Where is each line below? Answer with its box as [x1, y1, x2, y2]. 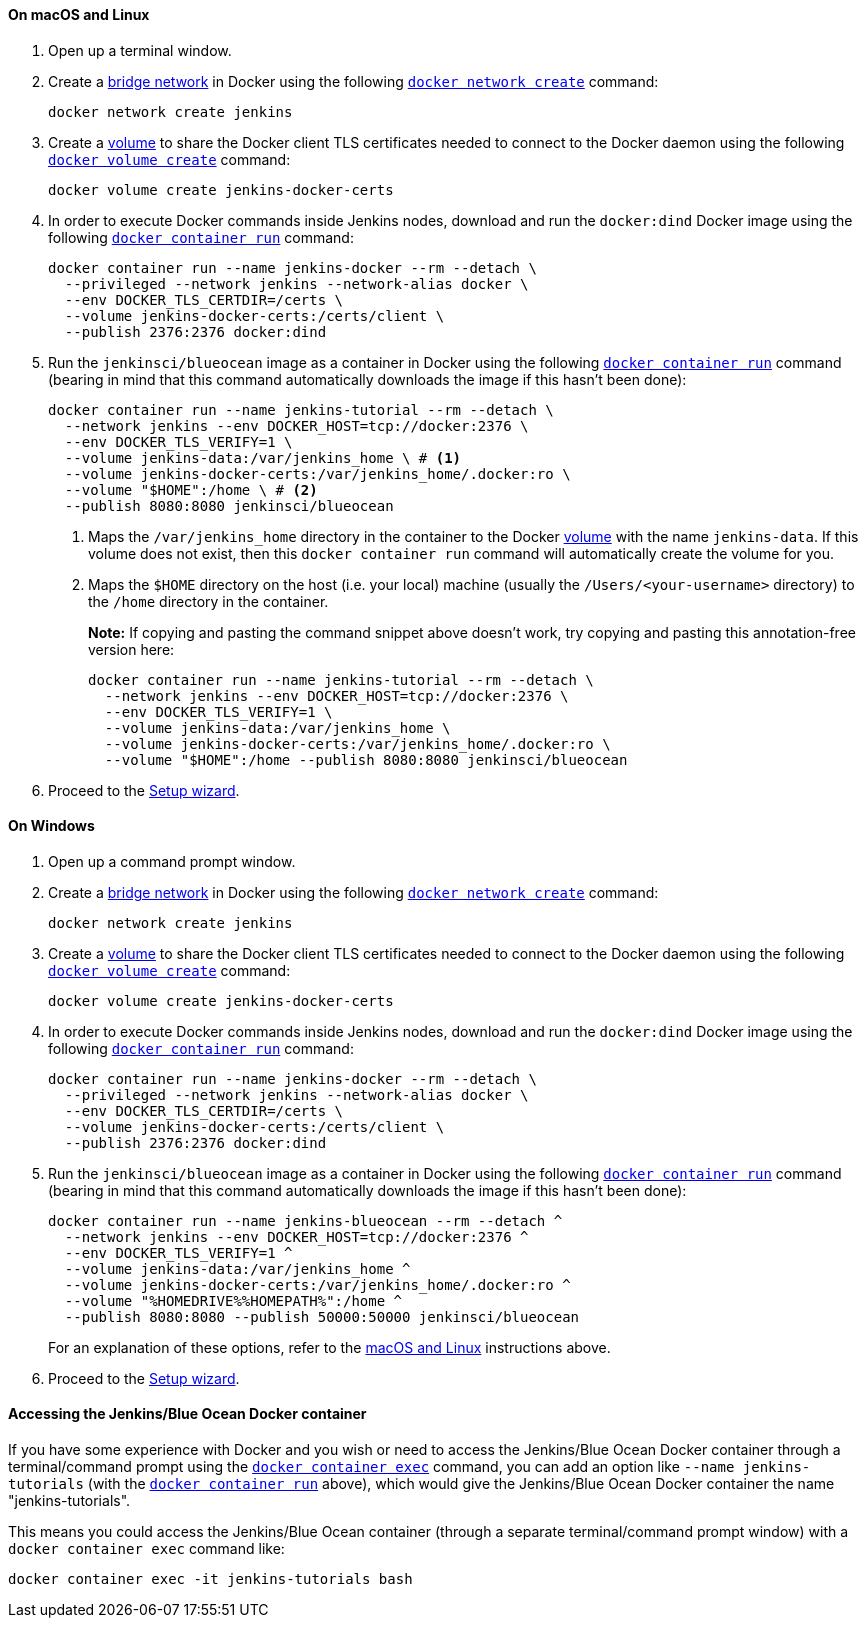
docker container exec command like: [8, 1540, 285, 1558]
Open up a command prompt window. [48, 852, 296, 870]
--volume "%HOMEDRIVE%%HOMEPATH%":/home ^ [64, 1292, 403, 1309]
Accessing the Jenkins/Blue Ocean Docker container [8, 1405, 367, 1423]
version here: [88, 640, 175, 658]
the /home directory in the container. [88, 592, 329, 610]
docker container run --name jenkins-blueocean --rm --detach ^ [48, 1212, 563, 1229]
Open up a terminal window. [48, 41, 232, 59]
